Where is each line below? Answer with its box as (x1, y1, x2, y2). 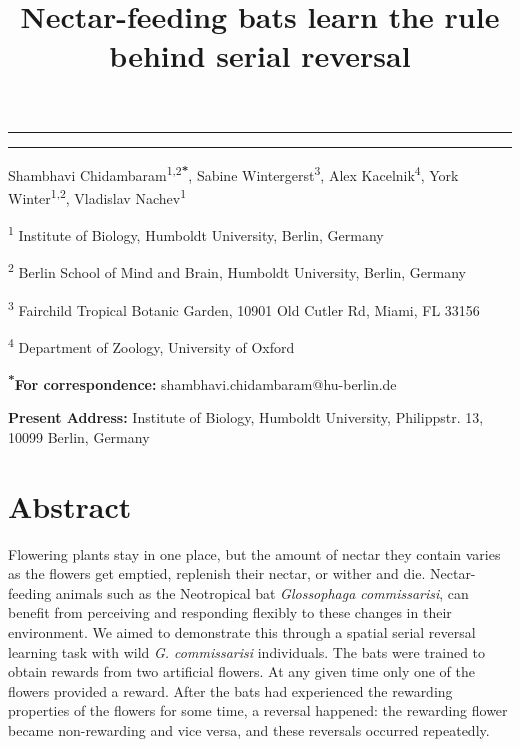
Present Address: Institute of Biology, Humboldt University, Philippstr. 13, (8, 407, 484, 428)
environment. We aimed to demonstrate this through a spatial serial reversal (8, 622, 476, 642)
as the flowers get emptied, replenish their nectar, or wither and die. (8, 563, 426, 584)
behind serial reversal (109, 35, 411, 76)
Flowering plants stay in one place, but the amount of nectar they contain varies (8, 543, 501, 564)
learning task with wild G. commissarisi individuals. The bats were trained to (8, 641, 486, 662)
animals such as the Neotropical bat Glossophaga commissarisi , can (55, 582, 469, 603)
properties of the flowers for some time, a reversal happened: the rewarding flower (8, 700, 508, 721)
